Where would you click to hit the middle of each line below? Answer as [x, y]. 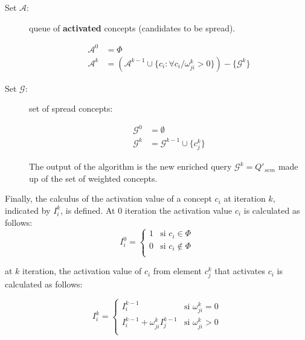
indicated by [28, 210]
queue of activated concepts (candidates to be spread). [132, 27]
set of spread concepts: [71, 108]
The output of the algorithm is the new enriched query [130, 166]
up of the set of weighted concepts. [93, 178]
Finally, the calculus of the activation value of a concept [108, 198]
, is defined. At [88, 210]
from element [177, 271]
